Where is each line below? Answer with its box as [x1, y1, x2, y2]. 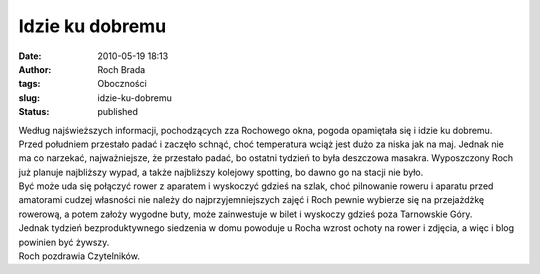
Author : [18, 63, 52, 75]
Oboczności [97, 78, 147, 90]
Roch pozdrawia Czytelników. [18, 250, 140, 262]
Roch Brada [97, 63, 146, 75]
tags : [18, 78, 41, 90]
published [97, 106, 139, 118]
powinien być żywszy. [18, 236, 110, 248]
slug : [18, 91, 40, 104]
